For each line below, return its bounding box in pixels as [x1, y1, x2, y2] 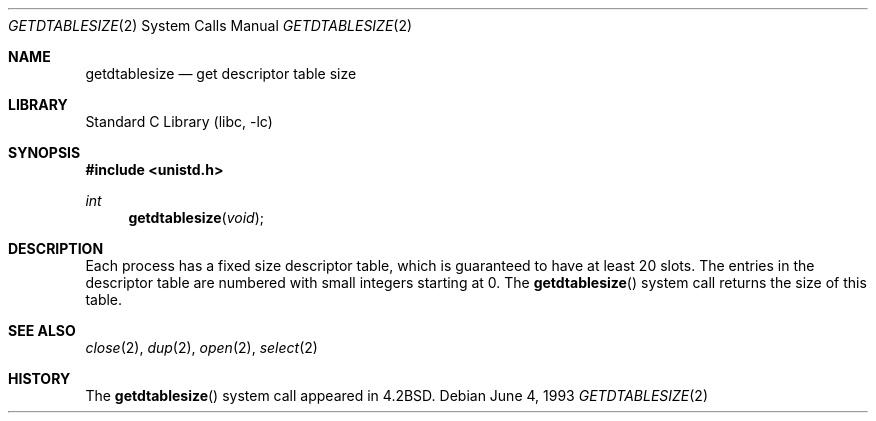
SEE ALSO [8, 322, 76, 339]
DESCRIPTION [8, 240, 104, 257]
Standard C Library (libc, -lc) [85, 113, 273, 130]
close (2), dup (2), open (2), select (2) [85, 339, 318, 356]
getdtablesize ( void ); [128, 209, 265, 226]
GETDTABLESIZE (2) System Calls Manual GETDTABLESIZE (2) [8, 17, 413, 34]
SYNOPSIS [8, 144, 81, 161]
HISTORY [8, 370, 71, 387]
